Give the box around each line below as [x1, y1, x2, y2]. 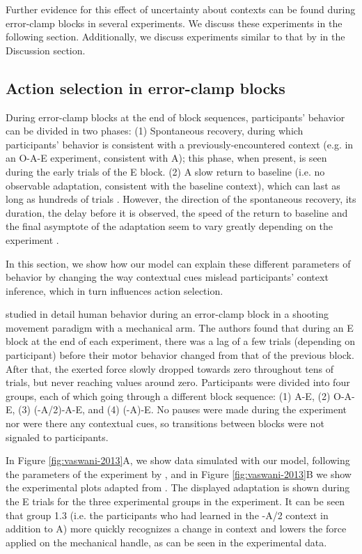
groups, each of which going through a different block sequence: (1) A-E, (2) [6, 388, 331, 403]
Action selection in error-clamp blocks [6, 77, 285, 98]
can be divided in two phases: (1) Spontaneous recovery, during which [6, 123, 304, 138]
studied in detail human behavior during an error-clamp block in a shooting [6, 307, 329, 321]
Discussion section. [6, 43, 86, 57]
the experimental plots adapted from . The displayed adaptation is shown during [6, 480, 350, 495]
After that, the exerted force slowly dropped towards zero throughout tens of [6, 361, 334, 376]
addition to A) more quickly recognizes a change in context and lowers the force [6, 521, 347, 536]
